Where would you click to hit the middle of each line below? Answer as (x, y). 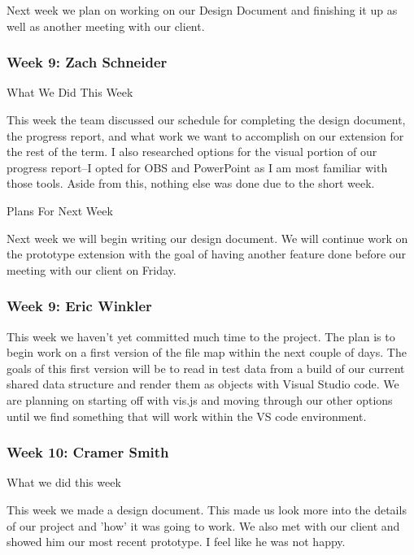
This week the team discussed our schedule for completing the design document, (206, 119)
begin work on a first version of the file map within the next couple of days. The (207, 352)
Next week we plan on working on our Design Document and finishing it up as (202, 10)
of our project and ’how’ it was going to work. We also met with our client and (203, 525)
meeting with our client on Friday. (92, 269)
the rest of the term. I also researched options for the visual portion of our (192, 152)
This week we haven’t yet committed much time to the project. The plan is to (201, 336)
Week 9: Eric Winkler (79, 306)
